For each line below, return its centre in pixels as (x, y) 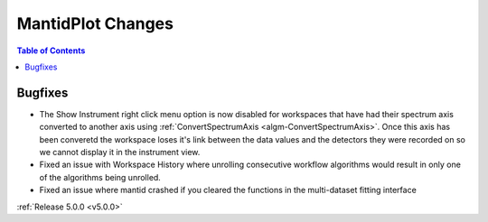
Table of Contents (51, 51)
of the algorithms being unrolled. (100, 177)
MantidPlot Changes (95, 23)
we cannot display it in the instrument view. (120, 153)
